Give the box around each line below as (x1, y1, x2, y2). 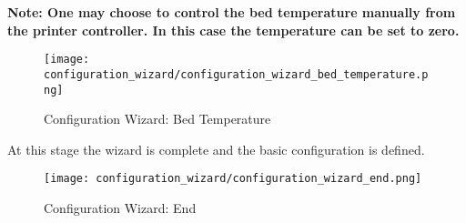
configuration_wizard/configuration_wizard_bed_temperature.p (44, 67, 429, 81)
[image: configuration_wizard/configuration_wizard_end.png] (44, 172, 422, 186)
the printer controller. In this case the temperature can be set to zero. (7, 20, 460, 39)
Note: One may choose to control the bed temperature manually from (7, 3, 456, 21)
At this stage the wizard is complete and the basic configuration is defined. (7, 139, 425, 158)
